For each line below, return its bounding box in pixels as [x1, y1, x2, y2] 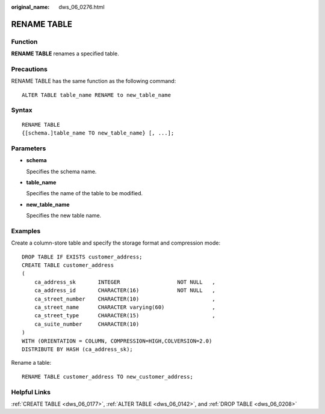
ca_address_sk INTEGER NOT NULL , [34, 278, 216, 285]
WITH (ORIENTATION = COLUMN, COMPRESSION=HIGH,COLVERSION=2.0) [22, 337, 212, 344]
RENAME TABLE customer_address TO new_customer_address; [22, 373, 194, 380]
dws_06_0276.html [58, 4, 105, 10]
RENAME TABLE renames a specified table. [11, 50, 120, 57]
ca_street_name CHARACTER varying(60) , [34, 304, 216, 311]
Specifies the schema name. [26, 168, 97, 175]
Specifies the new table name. [26, 212, 102, 219]
